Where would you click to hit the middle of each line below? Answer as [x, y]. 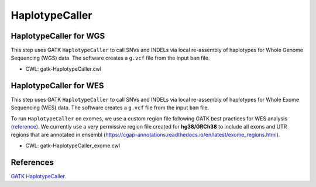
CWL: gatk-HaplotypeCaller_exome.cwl [73, 146]
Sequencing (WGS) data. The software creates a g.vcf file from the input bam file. [110, 58]
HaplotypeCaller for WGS [58, 36]
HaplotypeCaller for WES [57, 86]
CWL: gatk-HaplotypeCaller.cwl [63, 69]
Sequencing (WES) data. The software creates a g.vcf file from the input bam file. [110, 108]
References [32, 162]
